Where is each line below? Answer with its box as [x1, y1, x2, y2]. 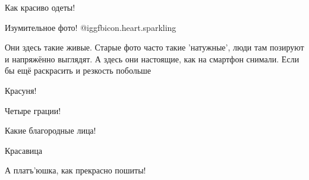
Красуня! [5, 84, 37, 96]
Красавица [5, 144, 42, 156]
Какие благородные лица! [5, 124, 96, 137]
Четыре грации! [5, 104, 61, 116]
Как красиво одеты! [5, 1, 75, 13]
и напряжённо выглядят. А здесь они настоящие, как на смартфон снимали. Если [5, 52, 299, 65]
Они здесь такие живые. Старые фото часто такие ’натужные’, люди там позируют [5, 41, 304, 53]
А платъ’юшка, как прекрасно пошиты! [5, 164, 146, 176]
